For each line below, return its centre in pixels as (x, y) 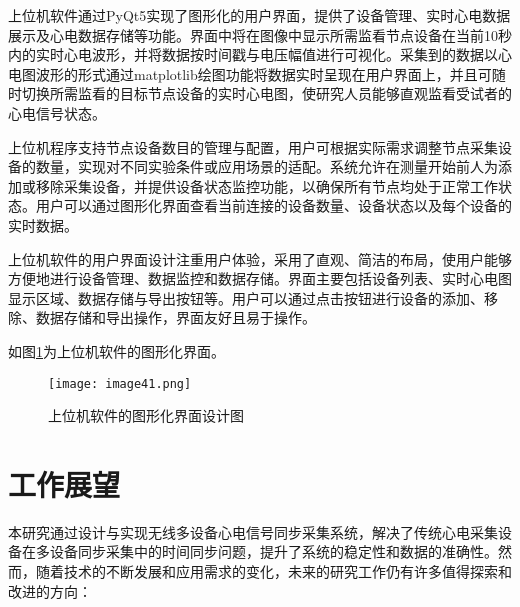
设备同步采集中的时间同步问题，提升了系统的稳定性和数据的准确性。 (273, 551)
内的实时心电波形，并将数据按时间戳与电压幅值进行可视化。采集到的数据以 (253, 54)
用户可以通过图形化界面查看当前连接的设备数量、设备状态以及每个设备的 (273, 205)
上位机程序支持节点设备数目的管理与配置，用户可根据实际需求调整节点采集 (253, 146)
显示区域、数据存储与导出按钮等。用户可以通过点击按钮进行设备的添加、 (246, 297)
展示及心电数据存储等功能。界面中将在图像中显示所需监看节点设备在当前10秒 (260, 34)
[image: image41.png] (120, 383)
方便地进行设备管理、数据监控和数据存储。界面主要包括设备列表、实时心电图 (260, 278)
